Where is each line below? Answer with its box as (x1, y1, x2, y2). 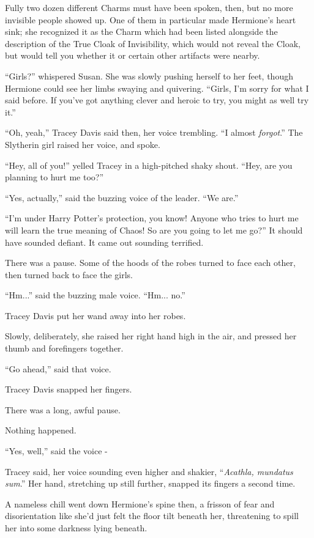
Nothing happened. (5, 424, 77, 437)
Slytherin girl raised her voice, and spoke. (5, 138, 160, 150)
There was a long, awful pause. (5, 403, 121, 416)
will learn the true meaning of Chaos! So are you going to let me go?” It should (5, 223, 303, 236)
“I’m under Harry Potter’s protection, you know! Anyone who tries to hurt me (5, 212, 299, 224)
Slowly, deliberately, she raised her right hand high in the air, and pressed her (5, 330, 297, 342)
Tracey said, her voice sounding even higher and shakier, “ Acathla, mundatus (5, 465, 293, 477)
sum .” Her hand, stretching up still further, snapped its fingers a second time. (5, 477, 296, 490)
